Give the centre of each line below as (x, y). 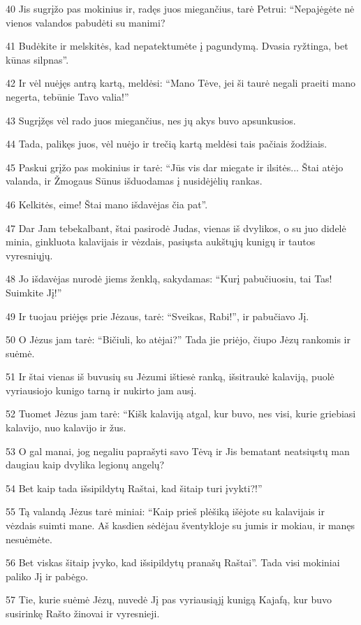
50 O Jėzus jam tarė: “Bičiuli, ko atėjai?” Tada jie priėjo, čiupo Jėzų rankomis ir (178, 339)
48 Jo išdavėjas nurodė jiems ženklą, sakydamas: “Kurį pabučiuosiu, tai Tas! (169, 279)
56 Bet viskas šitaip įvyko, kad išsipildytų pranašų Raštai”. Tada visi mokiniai (173, 562)
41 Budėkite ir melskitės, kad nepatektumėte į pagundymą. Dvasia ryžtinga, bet (177, 46)
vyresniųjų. (29, 255)
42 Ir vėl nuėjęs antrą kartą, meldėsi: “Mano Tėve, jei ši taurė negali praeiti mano (180, 83)
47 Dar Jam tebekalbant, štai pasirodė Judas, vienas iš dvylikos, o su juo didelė (176, 228)
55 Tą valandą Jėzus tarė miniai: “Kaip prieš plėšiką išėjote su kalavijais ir (165, 511)
